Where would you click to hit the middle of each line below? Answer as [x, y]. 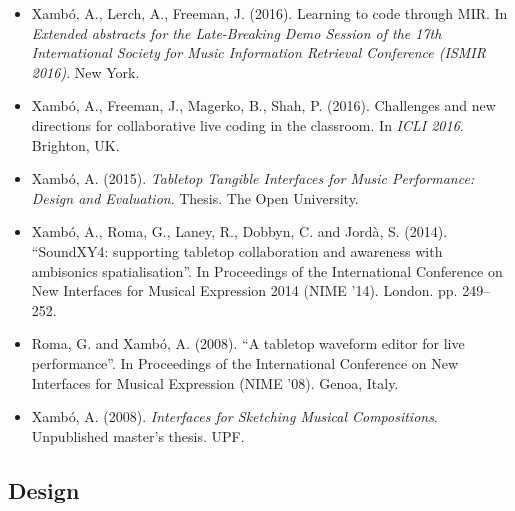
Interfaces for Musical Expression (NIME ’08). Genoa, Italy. [215, 382]
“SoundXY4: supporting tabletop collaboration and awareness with [237, 250]
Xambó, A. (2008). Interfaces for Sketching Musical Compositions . [234, 416]
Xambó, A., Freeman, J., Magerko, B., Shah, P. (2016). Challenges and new [263, 105]
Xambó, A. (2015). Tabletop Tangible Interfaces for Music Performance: [253, 178]
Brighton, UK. [75, 144]
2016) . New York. [85, 71]
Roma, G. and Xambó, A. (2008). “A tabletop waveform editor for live [248, 343]
